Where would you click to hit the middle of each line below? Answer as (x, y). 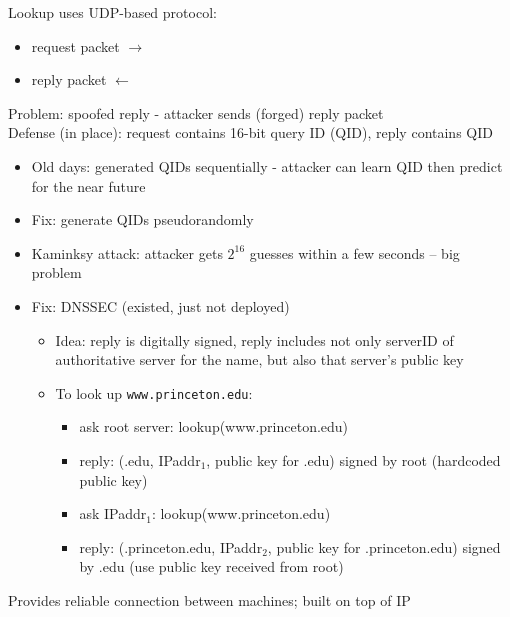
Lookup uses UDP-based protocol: (112, 12)
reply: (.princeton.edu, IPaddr (171, 546)
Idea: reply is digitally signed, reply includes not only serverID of (254, 339)
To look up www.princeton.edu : (154, 392)
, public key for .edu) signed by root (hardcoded (353, 459)
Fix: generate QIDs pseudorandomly (142, 219)
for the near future (88, 185)
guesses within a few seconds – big (354, 252)
